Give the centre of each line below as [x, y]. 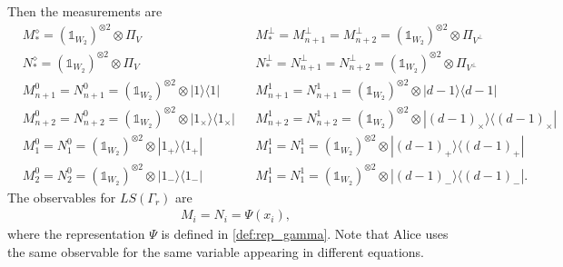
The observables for [62, 197]
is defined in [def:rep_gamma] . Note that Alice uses [305, 234]
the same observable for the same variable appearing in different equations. [216, 252]
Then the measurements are [85, 11]
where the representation [76, 234]
